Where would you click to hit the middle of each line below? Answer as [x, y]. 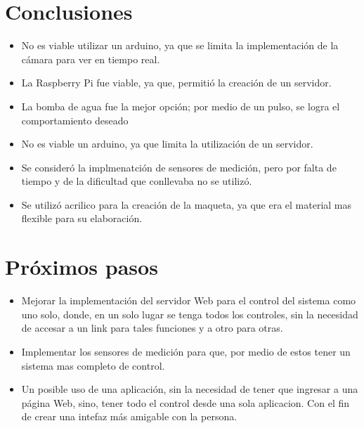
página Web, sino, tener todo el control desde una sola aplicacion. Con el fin [186, 402]
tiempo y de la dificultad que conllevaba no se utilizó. [137, 181]
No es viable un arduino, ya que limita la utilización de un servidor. [167, 144]
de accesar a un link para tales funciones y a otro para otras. [152, 328]
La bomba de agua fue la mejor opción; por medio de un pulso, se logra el [181, 106]
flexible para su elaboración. [82, 218]
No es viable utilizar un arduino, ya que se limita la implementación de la [180, 45]
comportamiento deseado [75, 120]
